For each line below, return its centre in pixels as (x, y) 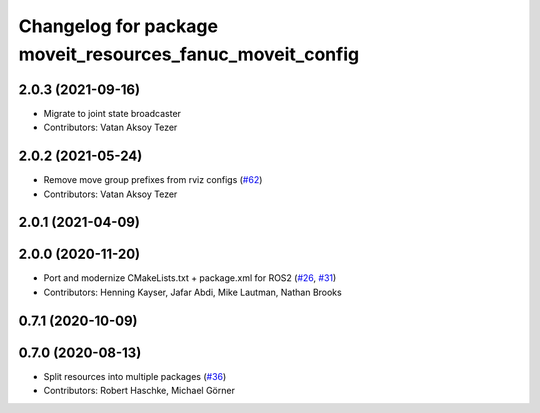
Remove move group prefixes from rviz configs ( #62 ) (153, 180)
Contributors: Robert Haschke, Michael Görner (139, 391)
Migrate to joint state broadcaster (112, 113)
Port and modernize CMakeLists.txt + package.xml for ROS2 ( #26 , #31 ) (190, 278)
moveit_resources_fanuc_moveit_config (189, 54)
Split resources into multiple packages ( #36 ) (135, 376)
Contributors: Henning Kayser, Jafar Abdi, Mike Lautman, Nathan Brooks (192, 292)
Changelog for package (118, 26)
